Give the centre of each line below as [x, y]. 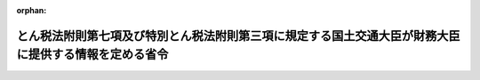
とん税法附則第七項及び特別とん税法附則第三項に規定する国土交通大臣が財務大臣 [238, 36]
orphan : [32, 10]
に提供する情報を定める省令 [92, 55]
